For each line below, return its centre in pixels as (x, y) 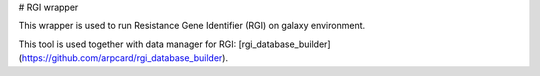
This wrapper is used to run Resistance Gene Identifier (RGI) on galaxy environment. (192, 26)
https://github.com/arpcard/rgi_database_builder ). (125, 58)
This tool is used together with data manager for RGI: (127, 44)
